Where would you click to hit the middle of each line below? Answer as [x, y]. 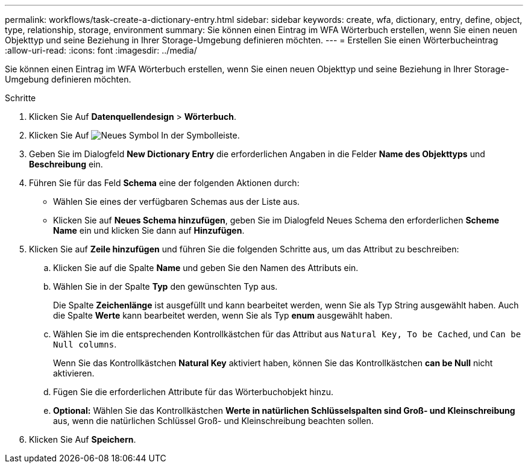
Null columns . [85, 344]
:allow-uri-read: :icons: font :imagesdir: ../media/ [101, 50]
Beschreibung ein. [66, 164]
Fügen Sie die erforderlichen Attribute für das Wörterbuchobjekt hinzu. [193, 392]
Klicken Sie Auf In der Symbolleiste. [134, 135]
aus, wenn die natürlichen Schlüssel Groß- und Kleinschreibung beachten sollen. [213, 421]
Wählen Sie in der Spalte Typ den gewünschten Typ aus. [165, 286]
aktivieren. [74, 373]
